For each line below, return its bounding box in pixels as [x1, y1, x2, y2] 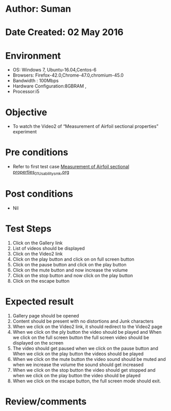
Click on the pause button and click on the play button [12, 261, 127, 267]
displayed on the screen [12, 339, 64, 346]
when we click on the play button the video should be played [12, 372, 141, 378]
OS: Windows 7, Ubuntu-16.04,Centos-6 [12, 67, 97, 73]
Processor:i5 [12, 88, 40, 95]
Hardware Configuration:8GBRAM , [12, 83, 87, 89]
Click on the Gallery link [12, 240, 63, 246]
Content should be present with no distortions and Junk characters [12, 318, 154, 324]
